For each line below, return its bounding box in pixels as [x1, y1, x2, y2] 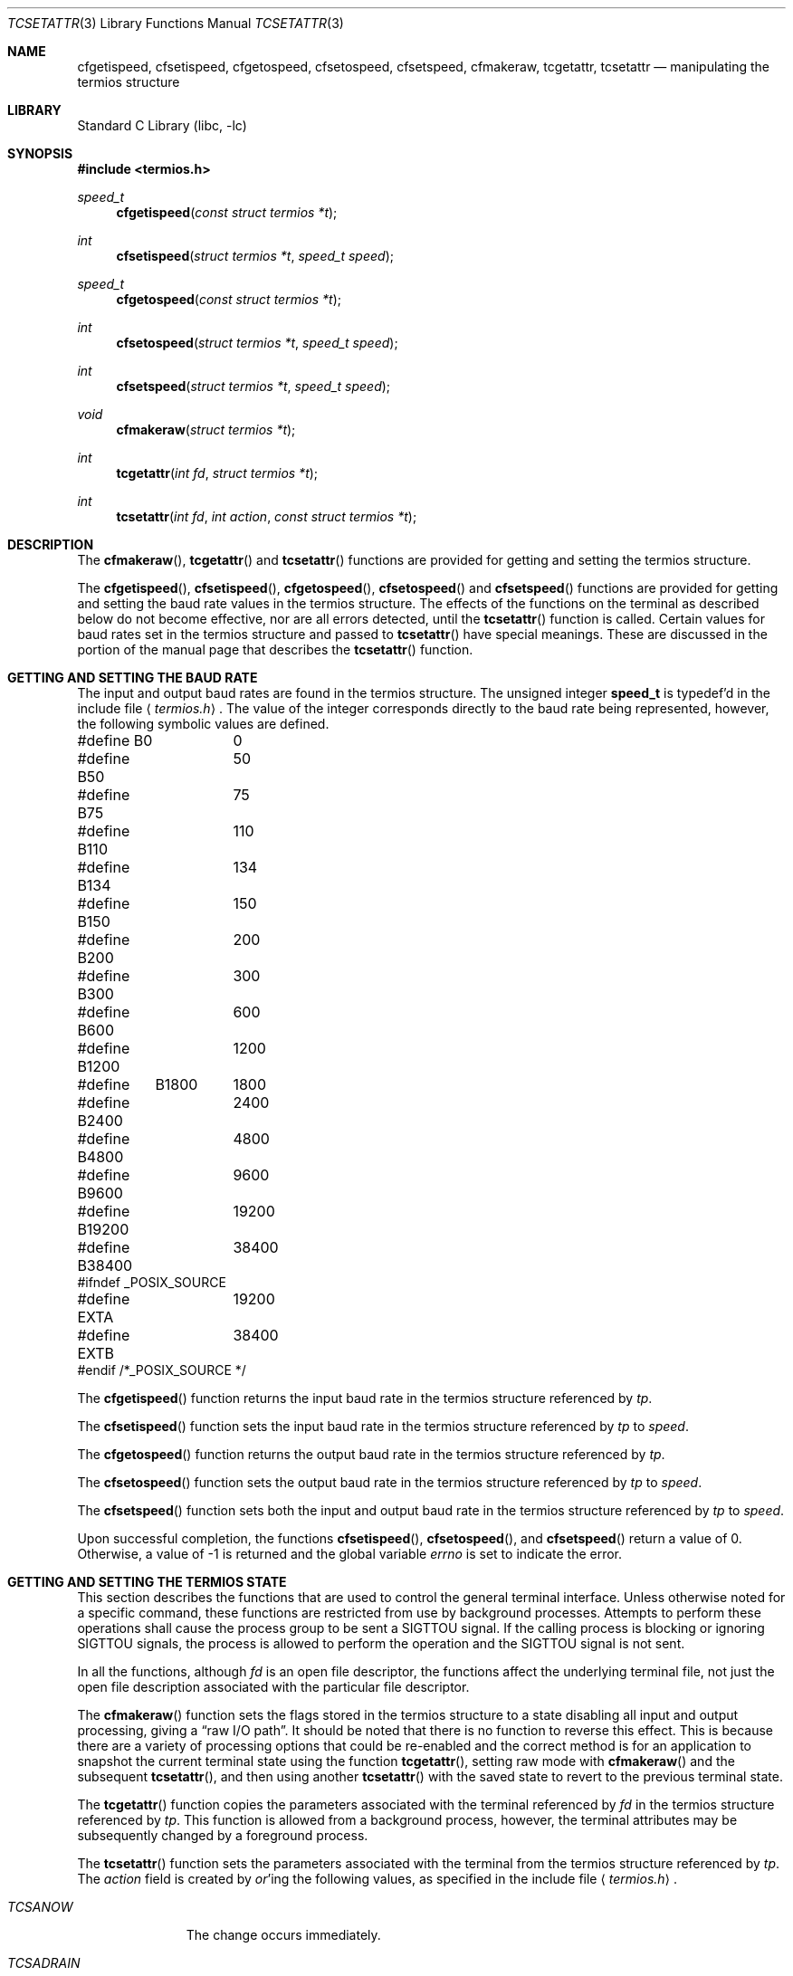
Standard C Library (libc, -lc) [77, 118, 247, 133]
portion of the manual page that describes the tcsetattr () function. [77, 642, 473, 657]
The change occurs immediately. [186, 1927, 381, 1943]
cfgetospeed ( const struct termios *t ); [116, 291, 341, 307]
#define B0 [77, 731, 153, 749]
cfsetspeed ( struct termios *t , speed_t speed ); [116, 378, 391, 394]
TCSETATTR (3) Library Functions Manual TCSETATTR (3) [7, 15, 344, 31]
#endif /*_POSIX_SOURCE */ [77, 1362, 246, 1378]
